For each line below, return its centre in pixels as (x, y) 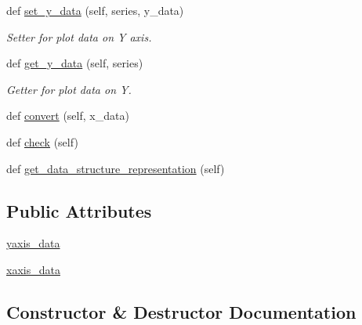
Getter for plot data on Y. (69, 89)
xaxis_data (33, 269)
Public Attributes (79, 210)
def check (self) (42, 141)
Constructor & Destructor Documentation (181, 311)
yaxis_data (33, 243)
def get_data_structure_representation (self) (116, 168)
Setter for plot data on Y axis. (79, 36)
